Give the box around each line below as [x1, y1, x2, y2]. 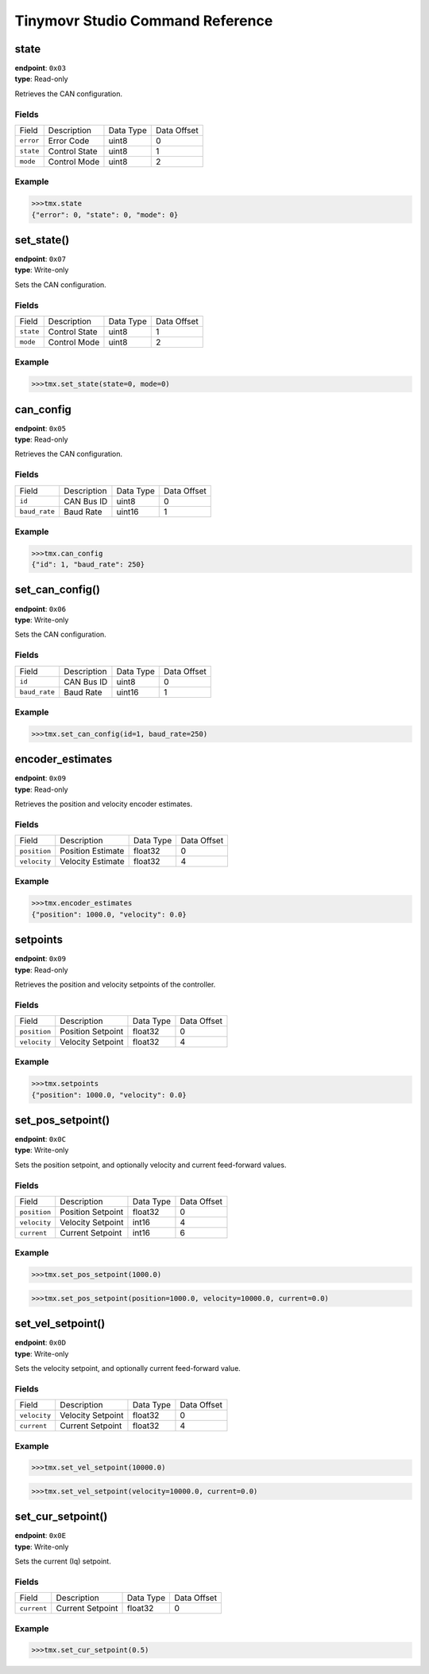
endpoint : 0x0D [14, 1337, 67, 1348]
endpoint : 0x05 [14, 423, 67, 433]
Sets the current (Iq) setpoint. [14, 1556, 111, 1567]
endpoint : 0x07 [14, 255, 67, 264]
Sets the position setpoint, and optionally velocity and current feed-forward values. [14, 1160, 287, 1170]
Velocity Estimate [60, 856, 125, 867]
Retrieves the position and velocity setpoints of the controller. [14, 979, 216, 989]
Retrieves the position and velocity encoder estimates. [14, 799, 193, 808]
